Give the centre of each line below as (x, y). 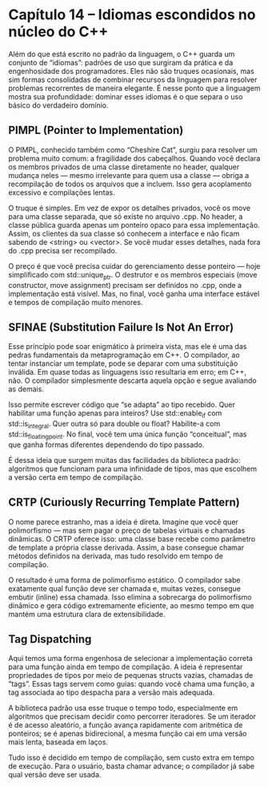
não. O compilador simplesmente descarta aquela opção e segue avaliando (133, 381)
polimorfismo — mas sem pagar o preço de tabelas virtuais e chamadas (127, 530)
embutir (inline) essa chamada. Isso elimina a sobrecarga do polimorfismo (130, 597)
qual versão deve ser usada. (55, 775)
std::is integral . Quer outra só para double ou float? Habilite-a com (114, 424)
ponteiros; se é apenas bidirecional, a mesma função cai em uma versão (128, 734)
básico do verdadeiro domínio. (59, 105)
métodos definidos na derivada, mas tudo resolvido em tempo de (116, 556)
